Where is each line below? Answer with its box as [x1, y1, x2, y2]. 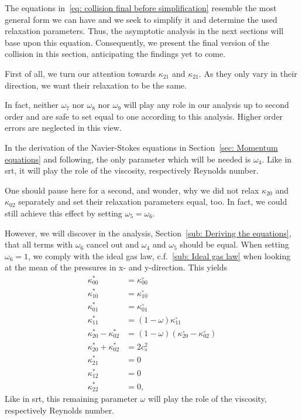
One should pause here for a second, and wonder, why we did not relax [5, 184, 259, 196]
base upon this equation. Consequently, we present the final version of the [5, 36, 269, 48]
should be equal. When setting [180, 238, 289, 250]
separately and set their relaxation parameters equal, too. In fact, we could [18, 195, 287, 208]
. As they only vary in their [198, 67, 297, 79]
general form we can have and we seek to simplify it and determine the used [5, 13, 277, 25]
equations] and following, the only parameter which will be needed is [5, 153, 251, 165]
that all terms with [5, 238, 73, 250]
